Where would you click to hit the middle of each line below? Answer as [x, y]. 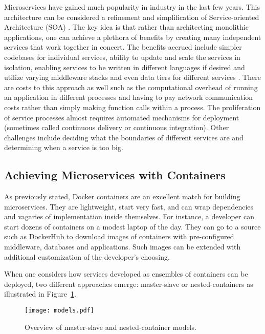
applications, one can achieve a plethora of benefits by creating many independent [133, 37]
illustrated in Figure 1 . [40, 294]
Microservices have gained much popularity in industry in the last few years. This [132, 7]
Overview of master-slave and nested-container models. [111, 327]
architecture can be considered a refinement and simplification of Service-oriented [132, 17]
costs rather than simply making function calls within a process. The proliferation [132, 107]
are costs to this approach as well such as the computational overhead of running [131, 87]
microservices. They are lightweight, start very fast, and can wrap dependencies [129, 206]
